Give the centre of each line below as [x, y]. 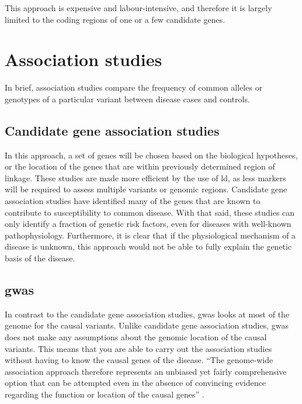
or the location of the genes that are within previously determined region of [140, 166]
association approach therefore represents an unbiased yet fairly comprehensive [146, 371]
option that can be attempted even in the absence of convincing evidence [135, 383]
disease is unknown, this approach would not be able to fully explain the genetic [148, 246]
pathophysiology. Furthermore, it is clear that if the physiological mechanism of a [150, 235]
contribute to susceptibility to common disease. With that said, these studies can [150, 212]
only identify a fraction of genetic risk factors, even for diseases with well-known [148, 224]
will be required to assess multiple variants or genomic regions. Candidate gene [146, 189]
